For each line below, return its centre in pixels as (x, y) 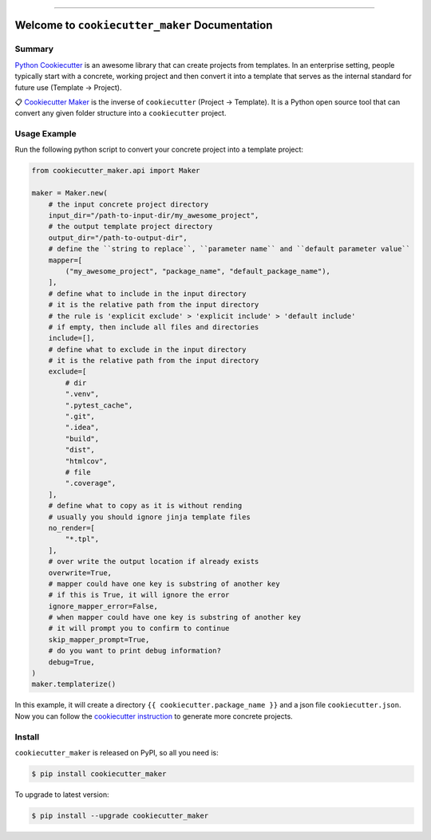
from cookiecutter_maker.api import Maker (116, 171)
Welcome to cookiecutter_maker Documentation (144, 25)
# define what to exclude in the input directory (147, 349)
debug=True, (72, 662)
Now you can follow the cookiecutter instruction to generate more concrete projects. (154, 716)
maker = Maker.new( (69, 193)
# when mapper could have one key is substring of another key (175, 617)
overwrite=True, (80, 573)
